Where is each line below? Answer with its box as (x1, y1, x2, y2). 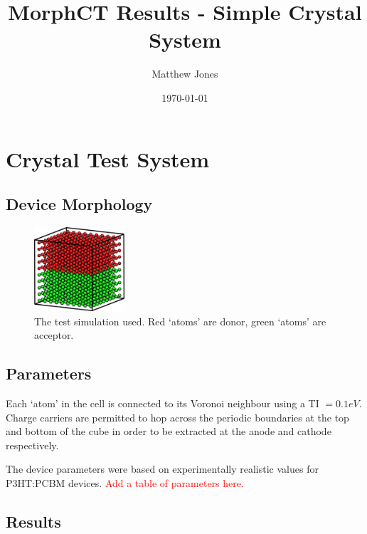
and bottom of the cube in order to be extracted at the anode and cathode (6, 424, 331, 439)
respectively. (6, 437, 59, 452)
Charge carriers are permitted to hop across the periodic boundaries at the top (6, 409, 349, 424)
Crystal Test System (6, 144, 210, 173)
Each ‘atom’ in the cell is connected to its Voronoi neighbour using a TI (6, 395, 319, 410)
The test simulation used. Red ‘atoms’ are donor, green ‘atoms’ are (34, 313, 326, 328)
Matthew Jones (151, 66, 218, 81)
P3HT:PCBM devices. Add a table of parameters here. (6, 475, 244, 490)
